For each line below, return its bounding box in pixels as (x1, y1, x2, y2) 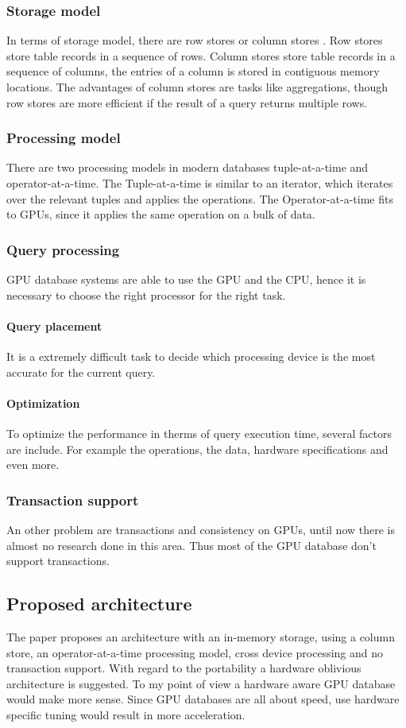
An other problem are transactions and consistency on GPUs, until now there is (6, 521, 396, 537)
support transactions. (6, 552, 110, 569)
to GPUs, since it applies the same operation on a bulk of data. (6, 206, 315, 223)
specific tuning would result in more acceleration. (6, 706, 246, 722)
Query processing (6, 239, 120, 259)
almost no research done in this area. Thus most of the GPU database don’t (6, 536, 377, 553)
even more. (6, 456, 60, 473)
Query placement (6, 317, 102, 334)
